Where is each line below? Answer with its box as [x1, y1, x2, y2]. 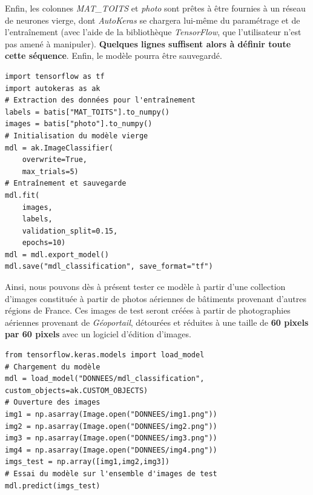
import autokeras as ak [5, 84, 100, 93]
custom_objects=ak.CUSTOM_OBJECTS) [5, 386, 148, 395]
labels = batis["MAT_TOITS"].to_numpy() [5, 107, 170, 116]
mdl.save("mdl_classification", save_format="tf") [5, 262, 213, 271]
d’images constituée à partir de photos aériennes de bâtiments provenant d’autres [5, 292, 307, 305]
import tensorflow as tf [5, 72, 105, 81]
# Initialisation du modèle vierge [5, 131, 148, 140]
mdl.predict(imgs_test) [5, 481, 100, 490]
